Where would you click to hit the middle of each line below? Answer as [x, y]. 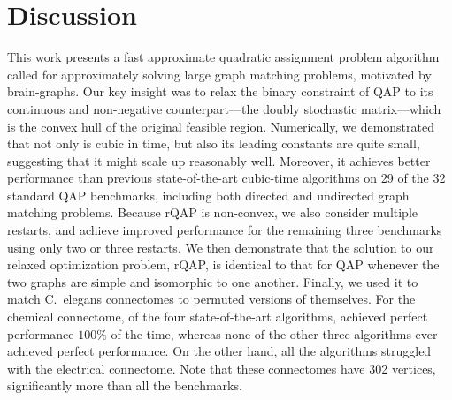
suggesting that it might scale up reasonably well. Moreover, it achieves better [219, 160]
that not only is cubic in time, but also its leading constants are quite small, [214, 143]
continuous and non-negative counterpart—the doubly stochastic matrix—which [224, 108]
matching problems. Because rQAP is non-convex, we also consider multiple [213, 212]
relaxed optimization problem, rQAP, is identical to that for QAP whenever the [223, 264]
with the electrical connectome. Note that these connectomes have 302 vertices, [222, 368]
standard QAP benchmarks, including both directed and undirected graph [208, 195]
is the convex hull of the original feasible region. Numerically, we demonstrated [221, 126]
